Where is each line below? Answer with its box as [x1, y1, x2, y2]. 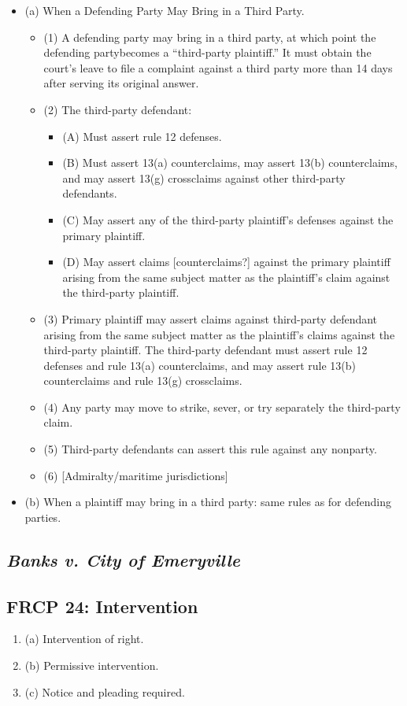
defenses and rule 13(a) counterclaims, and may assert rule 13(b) [43, 357, 357, 373]
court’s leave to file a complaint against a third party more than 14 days [43, 59, 393, 76]
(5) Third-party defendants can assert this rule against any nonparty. [43, 441, 377, 457]
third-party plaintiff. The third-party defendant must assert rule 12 [43, 342, 368, 358]
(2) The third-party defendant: [43, 101, 192, 117]
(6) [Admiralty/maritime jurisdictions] [43, 467, 228, 483]
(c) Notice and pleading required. [24, 683, 185, 700]
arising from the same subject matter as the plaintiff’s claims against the [43, 326, 395, 342]
